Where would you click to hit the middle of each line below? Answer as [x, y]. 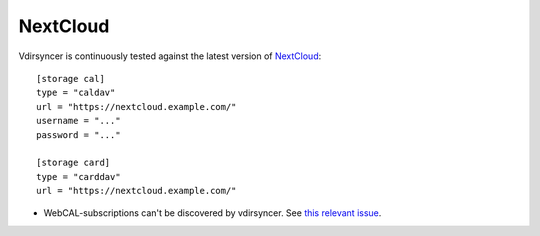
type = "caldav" [76, 93]
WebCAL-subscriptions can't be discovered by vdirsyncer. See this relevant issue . [212, 213]
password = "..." [78, 134]
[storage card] [73, 163]
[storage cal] [70, 78]
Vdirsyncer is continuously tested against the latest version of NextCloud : [170, 56]
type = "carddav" [78, 176]
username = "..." [78, 121]
